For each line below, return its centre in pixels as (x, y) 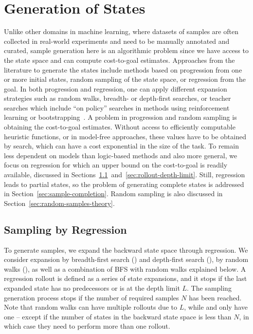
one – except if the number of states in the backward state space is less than (118, 316)
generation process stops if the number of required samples (91, 297)
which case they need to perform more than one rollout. (87, 326)
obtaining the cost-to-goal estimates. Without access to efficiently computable (120, 127)
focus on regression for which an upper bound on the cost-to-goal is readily (116, 165)
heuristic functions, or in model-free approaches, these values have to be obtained (125, 136)
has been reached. (215, 297)
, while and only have (216, 307)
